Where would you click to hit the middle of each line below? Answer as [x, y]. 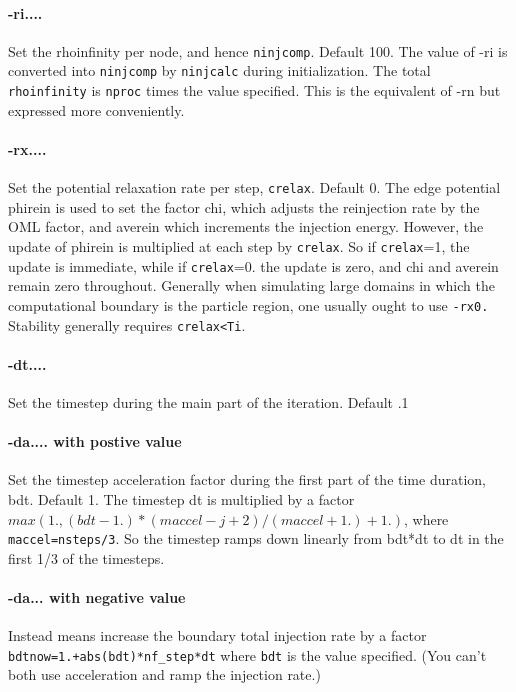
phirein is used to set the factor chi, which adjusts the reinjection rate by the [244, 206]
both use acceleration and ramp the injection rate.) [164, 674]
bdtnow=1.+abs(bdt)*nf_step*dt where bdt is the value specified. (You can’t [247, 654]
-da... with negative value [97, 597]
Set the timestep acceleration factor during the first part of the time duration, [247, 479]
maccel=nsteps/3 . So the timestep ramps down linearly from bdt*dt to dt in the [256, 538]
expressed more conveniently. [96, 109]
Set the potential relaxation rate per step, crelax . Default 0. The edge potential [254, 187]
